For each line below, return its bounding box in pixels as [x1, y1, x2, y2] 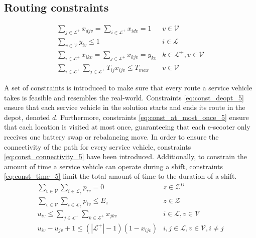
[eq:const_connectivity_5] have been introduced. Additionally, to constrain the [4, 151, 247, 162]
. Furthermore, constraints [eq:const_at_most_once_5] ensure [56, 111, 249, 122]
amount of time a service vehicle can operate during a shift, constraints [4, 161, 223, 171]
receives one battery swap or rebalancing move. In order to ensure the [4, 131, 219, 142]
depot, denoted [4, 111, 50, 122]
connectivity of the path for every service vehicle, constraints [4, 141, 191, 152]
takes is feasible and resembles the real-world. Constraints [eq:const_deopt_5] [4, 92, 244, 102]
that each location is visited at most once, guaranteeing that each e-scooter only [4, 122, 250, 132]
